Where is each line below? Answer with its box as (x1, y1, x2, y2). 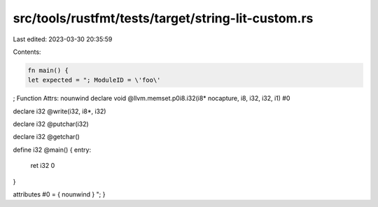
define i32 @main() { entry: (13, 145, 91, 154)
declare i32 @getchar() (13, 133, 80, 141)
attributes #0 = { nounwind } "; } (13, 190, 106, 199)
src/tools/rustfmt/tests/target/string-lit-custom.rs (13, 10, 314, 26)
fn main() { (27, 66, 69, 74)
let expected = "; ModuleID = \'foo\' (27, 76, 161, 84)
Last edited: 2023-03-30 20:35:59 (13, 35, 113, 43)
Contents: (13, 48, 41, 56)
